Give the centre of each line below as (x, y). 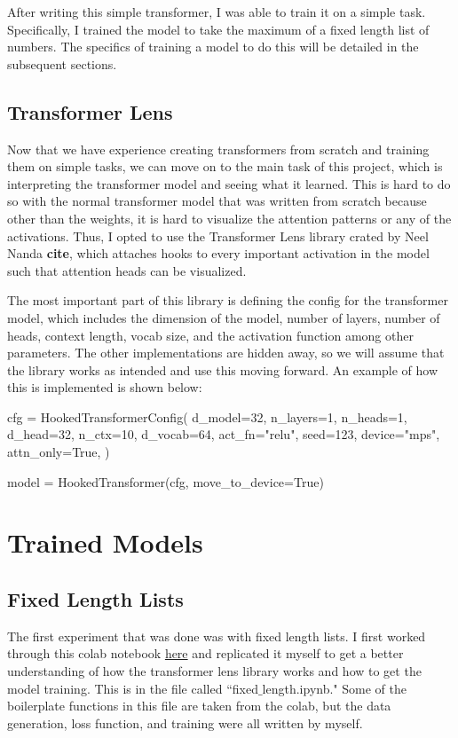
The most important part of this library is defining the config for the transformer (228, 300)
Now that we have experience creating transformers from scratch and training (218, 149)
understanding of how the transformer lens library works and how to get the (214, 671)
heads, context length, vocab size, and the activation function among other (210, 335)
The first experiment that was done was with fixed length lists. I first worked (217, 636)
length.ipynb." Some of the (334, 688)
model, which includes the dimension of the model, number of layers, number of (224, 317)
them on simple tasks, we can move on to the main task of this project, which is (225, 166)
